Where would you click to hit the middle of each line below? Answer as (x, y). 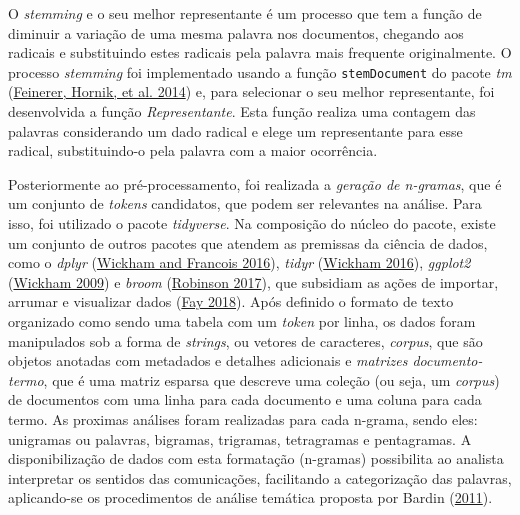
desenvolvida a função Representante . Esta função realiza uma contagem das (242, 111)
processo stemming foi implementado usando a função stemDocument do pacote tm (260, 71)
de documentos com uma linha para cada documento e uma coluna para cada (245, 399)
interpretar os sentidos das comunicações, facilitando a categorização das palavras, (260, 477)
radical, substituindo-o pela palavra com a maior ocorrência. (193, 150)
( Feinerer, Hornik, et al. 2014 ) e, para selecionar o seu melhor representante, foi (251, 91)
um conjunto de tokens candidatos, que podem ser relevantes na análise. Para (245, 203)
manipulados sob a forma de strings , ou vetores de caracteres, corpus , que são (245, 340)
